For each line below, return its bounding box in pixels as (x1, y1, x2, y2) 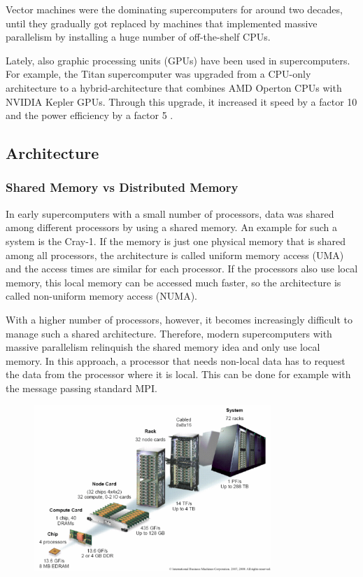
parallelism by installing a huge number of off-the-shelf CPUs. (6, 29, 271, 44)
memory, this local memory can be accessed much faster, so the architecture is (6, 274, 341, 289)
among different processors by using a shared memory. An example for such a (6, 220, 337, 235)
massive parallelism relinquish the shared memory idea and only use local (6, 340, 320, 354)
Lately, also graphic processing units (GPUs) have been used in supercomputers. (6, 53, 350, 67)
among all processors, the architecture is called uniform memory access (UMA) (6, 247, 344, 262)
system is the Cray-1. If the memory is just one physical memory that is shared (6, 233, 346, 248)
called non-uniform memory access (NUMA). (6, 288, 197, 303)
